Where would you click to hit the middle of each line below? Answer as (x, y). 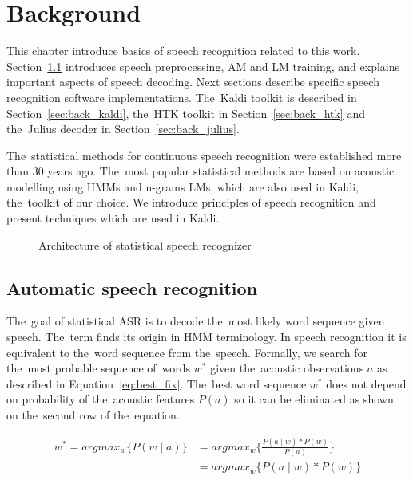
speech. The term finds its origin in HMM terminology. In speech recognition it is (206, 337)
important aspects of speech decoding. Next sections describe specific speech (193, 82)
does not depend (366, 383)
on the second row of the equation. (93, 415)
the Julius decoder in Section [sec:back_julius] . (123, 129)
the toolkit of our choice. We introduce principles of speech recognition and (191, 202)
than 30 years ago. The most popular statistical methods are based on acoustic (201, 171)
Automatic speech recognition (132, 287)
